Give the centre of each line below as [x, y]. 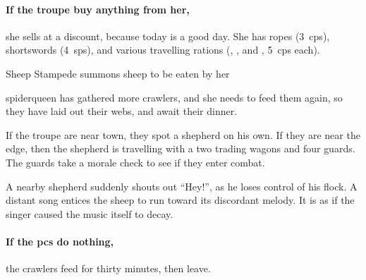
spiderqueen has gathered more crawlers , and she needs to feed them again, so [174, 97]
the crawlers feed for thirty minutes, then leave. [108, 268]
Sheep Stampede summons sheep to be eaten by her [118, 73]
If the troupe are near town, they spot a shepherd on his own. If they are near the [183, 134]
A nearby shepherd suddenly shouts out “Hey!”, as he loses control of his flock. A [182, 186]
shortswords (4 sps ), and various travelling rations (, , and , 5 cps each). [163, 50]
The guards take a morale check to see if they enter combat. [135, 162]
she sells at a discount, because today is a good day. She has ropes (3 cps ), [168, 36]
